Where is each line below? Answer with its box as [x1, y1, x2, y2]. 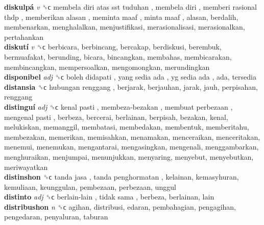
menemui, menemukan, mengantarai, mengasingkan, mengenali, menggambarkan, [4, 141, 259, 152]
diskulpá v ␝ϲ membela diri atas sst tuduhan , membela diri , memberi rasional [4, 2, 257, 12]
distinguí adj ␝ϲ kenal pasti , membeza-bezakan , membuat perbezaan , [4, 101, 233, 112]
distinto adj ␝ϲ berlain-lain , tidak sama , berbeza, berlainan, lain [4, 191, 214, 202]
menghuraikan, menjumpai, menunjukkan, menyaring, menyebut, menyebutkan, [4, 151, 254, 162]
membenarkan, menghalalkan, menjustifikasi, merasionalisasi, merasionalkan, [4, 21, 245, 32]
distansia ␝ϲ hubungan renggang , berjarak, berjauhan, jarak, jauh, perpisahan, [4, 81, 258, 92]
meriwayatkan [4, 161, 48, 172]
